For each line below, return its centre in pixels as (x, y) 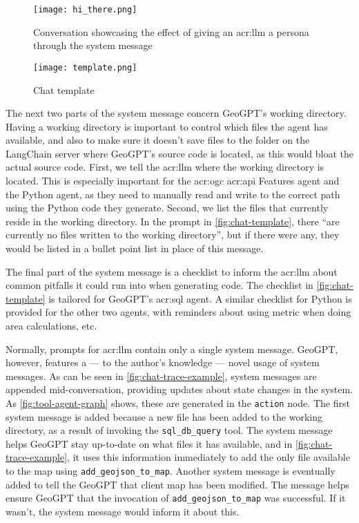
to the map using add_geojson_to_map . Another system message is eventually (171, 471)
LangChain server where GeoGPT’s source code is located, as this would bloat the (179, 153)
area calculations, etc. (51, 325)
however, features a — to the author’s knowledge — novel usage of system (163, 362)
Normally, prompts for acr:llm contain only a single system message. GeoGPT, (172, 349)
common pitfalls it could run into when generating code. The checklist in (159, 285)
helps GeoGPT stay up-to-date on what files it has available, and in (149, 443)
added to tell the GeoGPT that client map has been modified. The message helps (178, 484)
